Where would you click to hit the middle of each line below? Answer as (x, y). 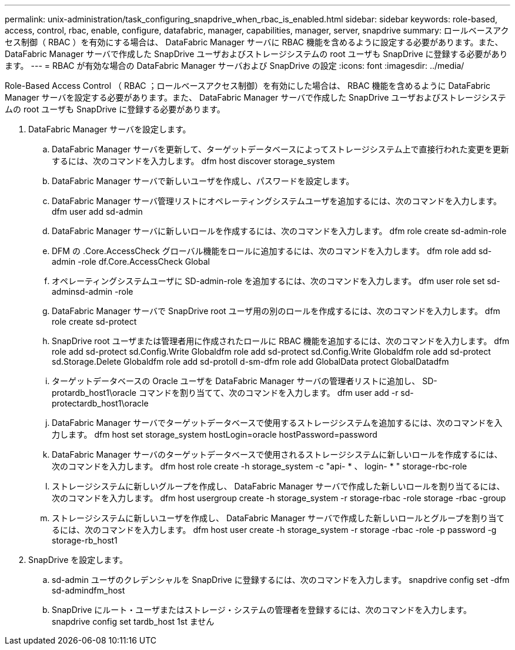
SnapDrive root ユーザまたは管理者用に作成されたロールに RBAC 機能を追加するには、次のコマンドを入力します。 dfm (281, 341)
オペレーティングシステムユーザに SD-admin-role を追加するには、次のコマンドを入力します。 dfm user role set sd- (276, 281)
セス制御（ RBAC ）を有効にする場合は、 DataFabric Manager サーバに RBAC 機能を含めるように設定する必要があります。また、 (254, 42)
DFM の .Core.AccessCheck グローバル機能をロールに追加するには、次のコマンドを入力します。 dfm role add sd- (272, 251)
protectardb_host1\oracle (100, 403)
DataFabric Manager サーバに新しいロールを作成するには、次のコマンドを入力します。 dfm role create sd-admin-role (279, 231)
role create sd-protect (94, 321)
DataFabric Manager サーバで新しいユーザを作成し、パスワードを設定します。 (203, 181)
